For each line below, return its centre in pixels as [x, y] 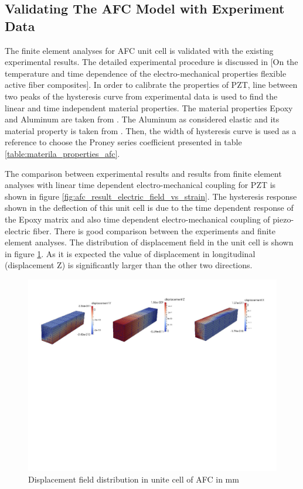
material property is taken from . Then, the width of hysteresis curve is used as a [151, 130]
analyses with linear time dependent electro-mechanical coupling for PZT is [140, 185]
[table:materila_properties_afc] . [62, 153]
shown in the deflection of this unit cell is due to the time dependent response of [149, 208]
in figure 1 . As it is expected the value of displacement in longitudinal [130, 253]
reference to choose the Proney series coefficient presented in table [123, 142]
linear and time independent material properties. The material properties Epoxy [149, 107]
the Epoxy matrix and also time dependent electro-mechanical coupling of [137, 219]
